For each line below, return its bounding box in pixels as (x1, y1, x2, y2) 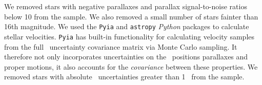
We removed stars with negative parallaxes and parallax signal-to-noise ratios (4, 1, 247, 11)
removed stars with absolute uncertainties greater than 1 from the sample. (4, 71, 245, 82)
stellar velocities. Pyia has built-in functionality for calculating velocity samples (4, 31, 255, 41)
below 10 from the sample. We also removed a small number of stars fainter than (4, 11, 258, 22)
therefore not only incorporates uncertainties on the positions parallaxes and (4, 51, 248, 62)
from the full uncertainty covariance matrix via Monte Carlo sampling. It (4, 41, 237, 52)
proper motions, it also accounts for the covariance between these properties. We (4, 61, 258, 72)
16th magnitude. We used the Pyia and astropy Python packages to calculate (4, 21, 249, 32)
